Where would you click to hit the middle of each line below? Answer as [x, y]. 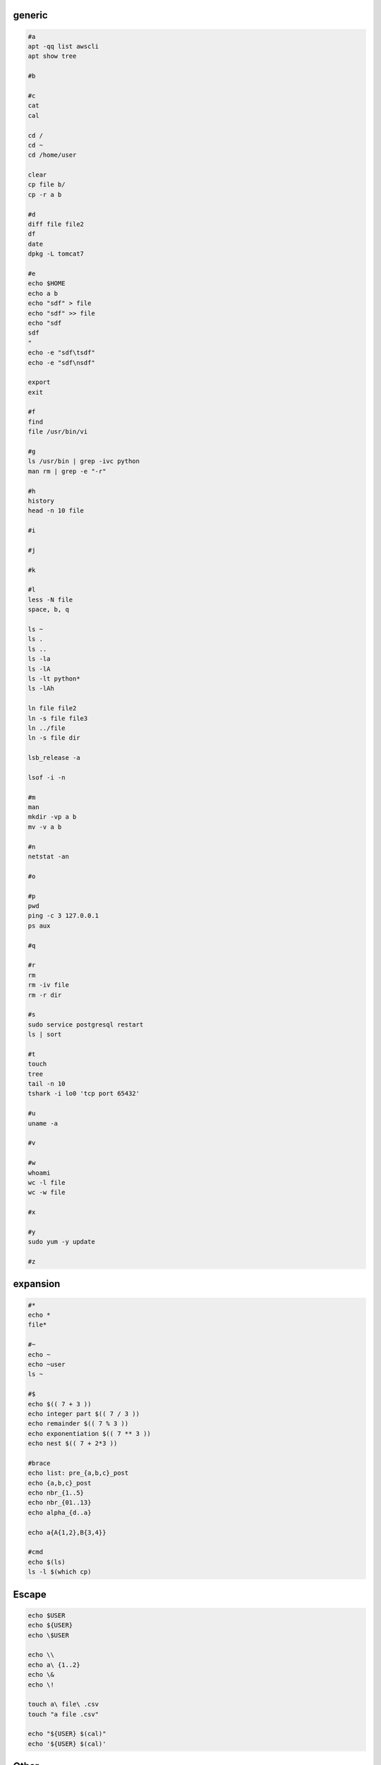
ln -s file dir [54, 738]
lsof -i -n [47, 777]
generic [31, 15]
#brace [39, 1463]
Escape [30, 1595]
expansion [37, 1284]
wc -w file [47, 1192]
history [41, 501]
